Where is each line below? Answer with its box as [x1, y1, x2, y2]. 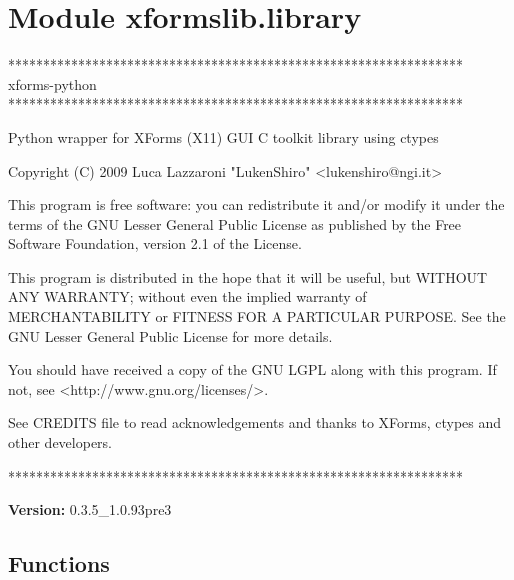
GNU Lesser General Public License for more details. [8, 325, 333, 346]
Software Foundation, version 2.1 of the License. [8, 233, 302, 254]
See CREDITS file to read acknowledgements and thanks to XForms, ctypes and [8, 412, 502, 433]
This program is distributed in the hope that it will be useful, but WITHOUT [8, 266, 488, 287]
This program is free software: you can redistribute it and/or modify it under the [8, 194, 505, 215]
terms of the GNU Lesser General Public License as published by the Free [8, 213, 462, 234]
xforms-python [8, 73, 97, 94]
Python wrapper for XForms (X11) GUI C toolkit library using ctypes [8, 126, 439, 147]
